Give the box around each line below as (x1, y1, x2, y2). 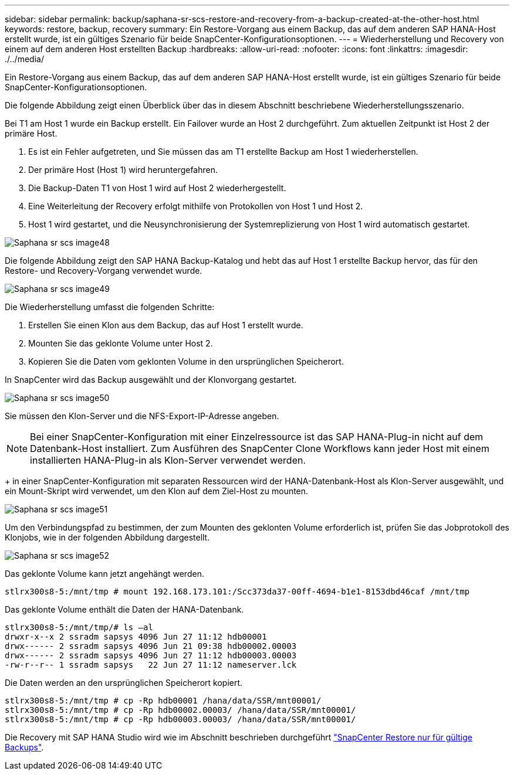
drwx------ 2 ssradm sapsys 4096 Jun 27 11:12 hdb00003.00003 (5, 651, 297, 660)
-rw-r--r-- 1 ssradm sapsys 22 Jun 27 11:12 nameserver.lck (5, 660, 297, 669)
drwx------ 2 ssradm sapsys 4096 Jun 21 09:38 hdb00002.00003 (5, 641, 297, 651)
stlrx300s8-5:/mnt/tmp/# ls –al (5, 623, 153, 632)
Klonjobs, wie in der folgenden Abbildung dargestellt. (5, 532, 210, 542)
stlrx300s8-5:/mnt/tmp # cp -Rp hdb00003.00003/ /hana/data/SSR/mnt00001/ (5, 715, 356, 724)
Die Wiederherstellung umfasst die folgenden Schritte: (5, 302, 215, 312)
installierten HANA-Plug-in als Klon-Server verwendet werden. (30, 454, 306, 466)
